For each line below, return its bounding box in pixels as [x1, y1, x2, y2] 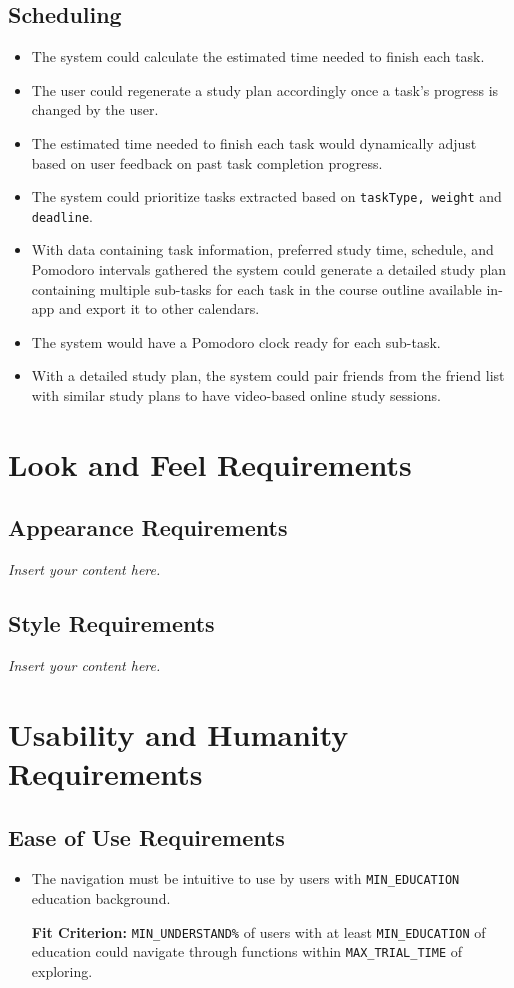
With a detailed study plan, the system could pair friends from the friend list [31, 365, 505, 386]
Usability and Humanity [8, 713, 349, 754]
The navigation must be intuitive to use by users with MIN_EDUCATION [31, 868, 460, 889]
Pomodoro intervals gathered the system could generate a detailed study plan [31, 259, 507, 280]
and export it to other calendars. [59, 298, 260, 319]
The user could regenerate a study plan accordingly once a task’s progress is [31, 79, 499, 100]
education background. [31, 888, 171, 909]
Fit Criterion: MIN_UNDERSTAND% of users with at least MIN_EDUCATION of [31, 921, 486, 942]
